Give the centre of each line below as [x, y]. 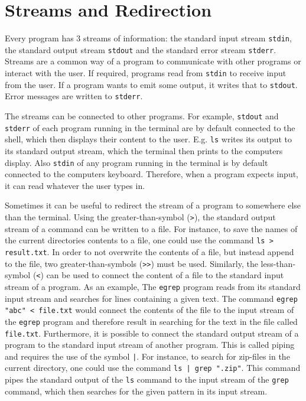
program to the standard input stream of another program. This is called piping [150, 345]
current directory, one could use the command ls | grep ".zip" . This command [153, 368]
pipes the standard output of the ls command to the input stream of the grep [147, 379]
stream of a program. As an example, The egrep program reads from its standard [153, 286]
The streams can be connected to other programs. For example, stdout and [142, 116]
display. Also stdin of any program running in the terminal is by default [136, 162]
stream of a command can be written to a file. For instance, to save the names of [151, 228]
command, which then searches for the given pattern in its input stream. [136, 391]
